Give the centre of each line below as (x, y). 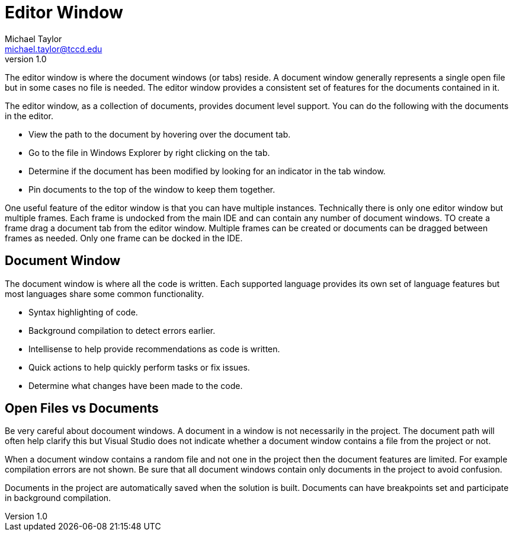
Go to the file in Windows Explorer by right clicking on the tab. (149, 152)
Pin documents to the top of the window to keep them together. (152, 189)
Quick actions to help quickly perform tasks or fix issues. (139, 367)
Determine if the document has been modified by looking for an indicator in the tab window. (207, 171)
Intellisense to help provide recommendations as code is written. (154, 349)
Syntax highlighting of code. (83, 312)
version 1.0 (26, 59)
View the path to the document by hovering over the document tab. (160, 134)
